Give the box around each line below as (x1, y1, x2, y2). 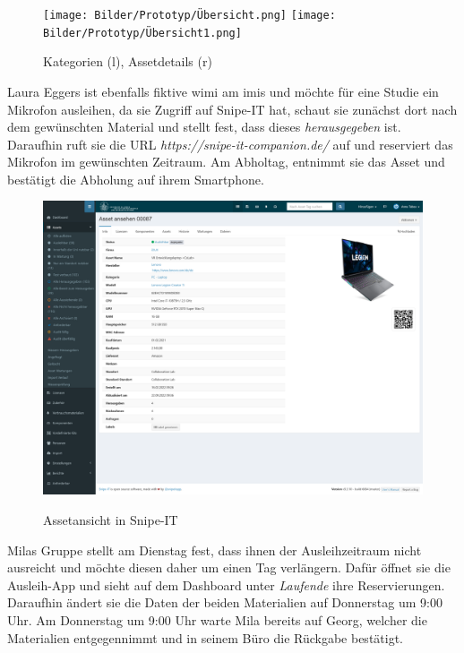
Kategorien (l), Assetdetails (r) (43, 52, 212, 71)
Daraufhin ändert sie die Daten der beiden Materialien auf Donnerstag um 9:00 (7, 593, 443, 612)
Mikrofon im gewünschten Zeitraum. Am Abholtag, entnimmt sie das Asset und (7, 152, 445, 171)
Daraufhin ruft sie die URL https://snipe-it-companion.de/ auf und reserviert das (7, 134, 453, 153)
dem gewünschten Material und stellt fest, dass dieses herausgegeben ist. (7, 117, 401, 136)
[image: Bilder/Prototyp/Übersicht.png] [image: (43, 9, 336, 21)
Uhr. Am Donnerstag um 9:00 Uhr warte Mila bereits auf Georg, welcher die (7, 610, 427, 629)
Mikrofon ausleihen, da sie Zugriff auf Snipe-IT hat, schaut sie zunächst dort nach (7, 99, 458, 118)
